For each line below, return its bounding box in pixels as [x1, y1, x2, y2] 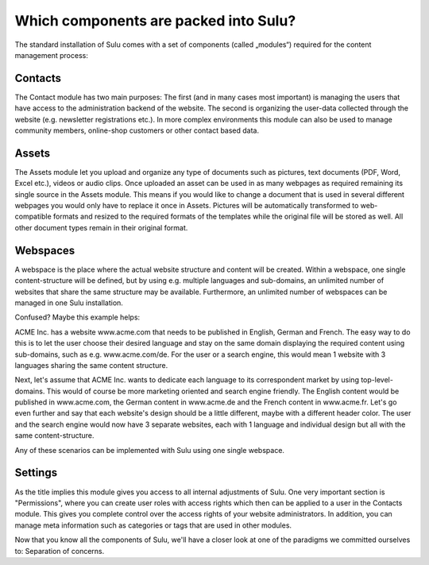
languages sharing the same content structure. [14, 360, 168, 370]
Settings [14, 466, 58, 480]
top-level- [360, 375, 393, 385]
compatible [14, 211, 52, 222]
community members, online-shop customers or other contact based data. [14, 126, 260, 135]
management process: [14, 50, 89, 60]
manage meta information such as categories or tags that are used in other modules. [14, 520, 292, 530]
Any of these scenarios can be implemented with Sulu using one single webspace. [14, 445, 285, 455]
